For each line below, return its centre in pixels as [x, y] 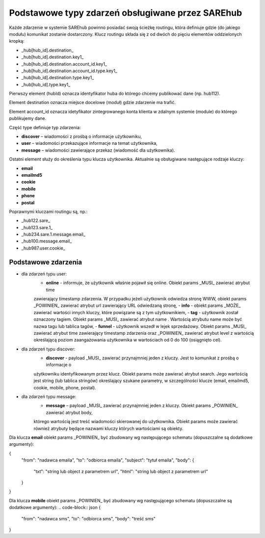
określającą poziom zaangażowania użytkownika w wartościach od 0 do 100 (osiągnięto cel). [128, 340]
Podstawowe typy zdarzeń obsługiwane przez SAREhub [126, 13]
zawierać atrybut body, [69, 412]
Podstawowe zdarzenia [46, 262]
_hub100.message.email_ [47, 241]
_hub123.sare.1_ [37, 227]
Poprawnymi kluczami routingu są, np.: [48, 212]
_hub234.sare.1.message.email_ [53, 234]
